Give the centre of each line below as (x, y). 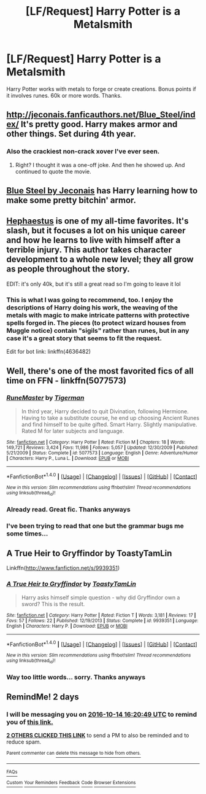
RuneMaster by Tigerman (45, 398)
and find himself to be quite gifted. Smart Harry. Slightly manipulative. (109, 424)
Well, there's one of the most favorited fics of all (100, 371)
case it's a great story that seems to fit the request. (84, 338)
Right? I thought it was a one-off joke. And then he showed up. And (100, 165)
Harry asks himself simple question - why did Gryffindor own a (101, 597)
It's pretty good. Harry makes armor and (99, 124)
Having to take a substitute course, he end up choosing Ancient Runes (110, 418)
